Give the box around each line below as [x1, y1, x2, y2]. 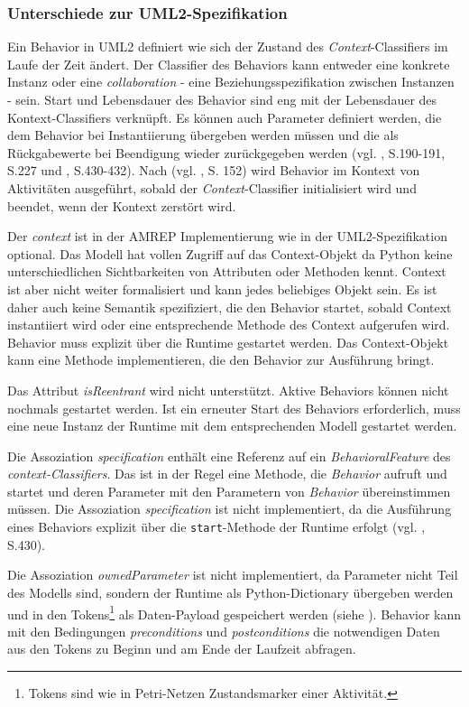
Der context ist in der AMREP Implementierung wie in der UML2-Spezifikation [7, 227, 447, 246]
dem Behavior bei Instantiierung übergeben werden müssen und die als [7, 126, 399, 144]
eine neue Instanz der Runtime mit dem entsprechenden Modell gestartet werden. [7, 416, 457, 435]
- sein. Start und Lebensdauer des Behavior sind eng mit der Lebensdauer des [7, 90, 437, 108]
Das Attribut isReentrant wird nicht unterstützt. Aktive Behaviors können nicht [7, 380, 449, 399]
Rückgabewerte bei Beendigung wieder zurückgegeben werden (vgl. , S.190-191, [7, 143, 446, 162]
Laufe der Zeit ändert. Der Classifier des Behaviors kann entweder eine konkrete [7, 54, 450, 73]
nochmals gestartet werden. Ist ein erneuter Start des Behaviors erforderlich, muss [7, 398, 461, 417]
